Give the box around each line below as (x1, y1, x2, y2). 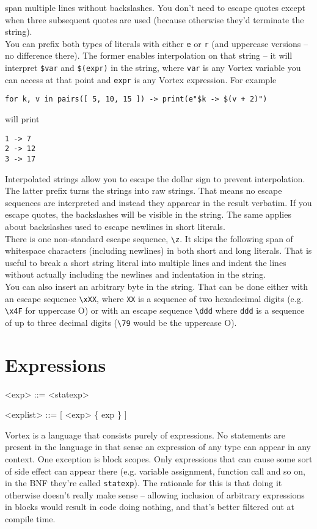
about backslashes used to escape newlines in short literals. (5, 220, 225, 232)
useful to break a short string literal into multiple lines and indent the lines (5, 256, 286, 268)
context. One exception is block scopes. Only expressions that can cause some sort (5, 453, 313, 465)
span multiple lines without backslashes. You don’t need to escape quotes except (5, 1, 306, 13)
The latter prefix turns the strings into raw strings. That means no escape (5, 184, 282, 197)
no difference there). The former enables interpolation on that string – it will (5, 49, 293, 62)
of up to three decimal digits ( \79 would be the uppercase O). (5, 316, 237, 328)
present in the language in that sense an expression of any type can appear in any (5, 440, 312, 453)
